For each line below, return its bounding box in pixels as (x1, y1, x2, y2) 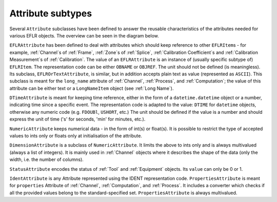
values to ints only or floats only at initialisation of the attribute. (9, 133, 142, 139)
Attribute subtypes (9, 8, 92, 19)
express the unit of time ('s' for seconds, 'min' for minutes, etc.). (9, 116, 146, 123)
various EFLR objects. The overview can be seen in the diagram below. (9, 32, 159, 38)
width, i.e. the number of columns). (9, 156, 84, 163)
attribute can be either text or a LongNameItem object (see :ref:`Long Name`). (9, 85, 174, 91)
